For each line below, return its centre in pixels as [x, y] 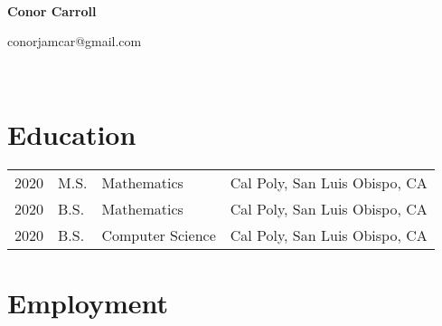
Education [72, 134]
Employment [88, 302]
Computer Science [159, 235]
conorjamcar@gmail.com [75, 41]
